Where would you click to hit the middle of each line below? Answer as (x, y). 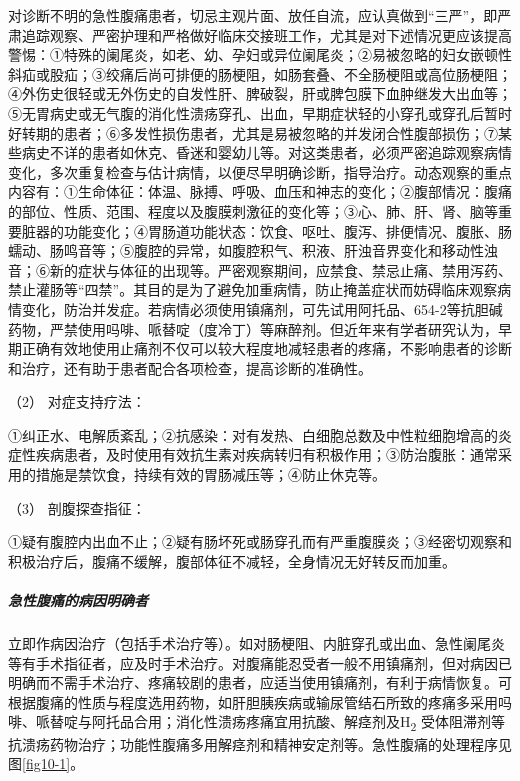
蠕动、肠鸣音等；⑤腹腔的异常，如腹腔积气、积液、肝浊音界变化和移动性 (246, 250)
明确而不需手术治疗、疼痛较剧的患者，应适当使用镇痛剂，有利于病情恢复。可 (260, 682)
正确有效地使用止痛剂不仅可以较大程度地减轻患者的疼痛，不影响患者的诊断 (266, 348)
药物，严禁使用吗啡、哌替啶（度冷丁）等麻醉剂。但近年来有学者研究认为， (253, 328)
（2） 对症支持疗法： (77, 401)
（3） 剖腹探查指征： (77, 507)
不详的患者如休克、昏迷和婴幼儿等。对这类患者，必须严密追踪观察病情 (280, 152)
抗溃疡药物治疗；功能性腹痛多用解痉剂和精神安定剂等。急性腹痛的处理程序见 (260, 743)
